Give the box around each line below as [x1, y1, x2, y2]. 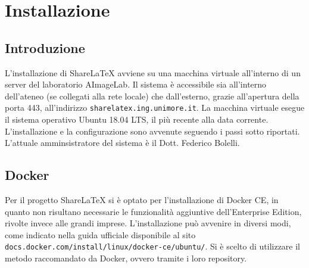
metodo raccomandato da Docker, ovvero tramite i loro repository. [5, 252, 247, 264]
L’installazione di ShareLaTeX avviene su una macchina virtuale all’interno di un [5, 66, 301, 79]
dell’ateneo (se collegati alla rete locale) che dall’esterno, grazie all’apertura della [5, 89, 299, 102]
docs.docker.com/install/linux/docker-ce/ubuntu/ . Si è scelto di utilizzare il [5, 240, 301, 253]
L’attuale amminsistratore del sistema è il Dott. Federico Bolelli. [5, 136, 240, 149]
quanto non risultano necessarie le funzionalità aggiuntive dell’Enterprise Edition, [5, 205, 302, 217]
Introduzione [5, 38, 85, 57]
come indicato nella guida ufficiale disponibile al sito [5, 228, 196, 241]
